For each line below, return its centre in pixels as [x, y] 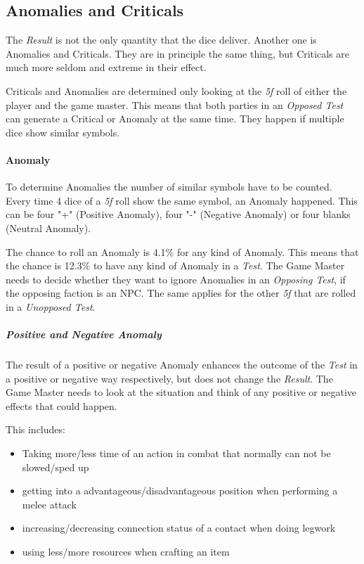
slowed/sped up [56, 467]
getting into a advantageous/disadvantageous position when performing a [180, 491]
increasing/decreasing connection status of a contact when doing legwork [179, 528]
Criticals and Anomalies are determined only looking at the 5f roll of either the [176, 90]
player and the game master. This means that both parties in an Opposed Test [175, 104]
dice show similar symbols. [63, 132]
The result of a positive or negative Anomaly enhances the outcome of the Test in [182, 365]
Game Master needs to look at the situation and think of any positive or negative [181, 392]
